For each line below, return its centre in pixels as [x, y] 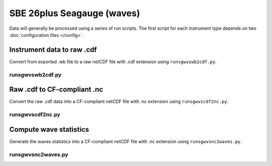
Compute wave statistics [49, 129]
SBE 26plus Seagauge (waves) [75, 13]
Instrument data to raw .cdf [53, 50]
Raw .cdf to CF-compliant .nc [56, 90]
